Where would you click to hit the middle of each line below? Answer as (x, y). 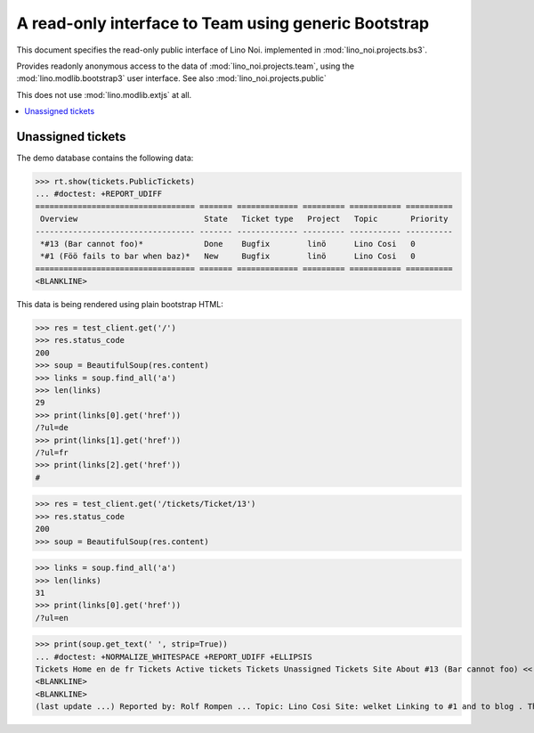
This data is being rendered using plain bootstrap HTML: (120, 305)
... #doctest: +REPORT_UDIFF (99, 194)
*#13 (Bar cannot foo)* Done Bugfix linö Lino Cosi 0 (228, 244)
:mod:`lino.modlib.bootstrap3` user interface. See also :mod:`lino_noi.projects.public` (171, 78)
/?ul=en (52, 618)
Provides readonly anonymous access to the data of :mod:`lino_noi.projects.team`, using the (186, 66)
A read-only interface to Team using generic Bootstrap (223, 23)
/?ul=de (52, 428)
